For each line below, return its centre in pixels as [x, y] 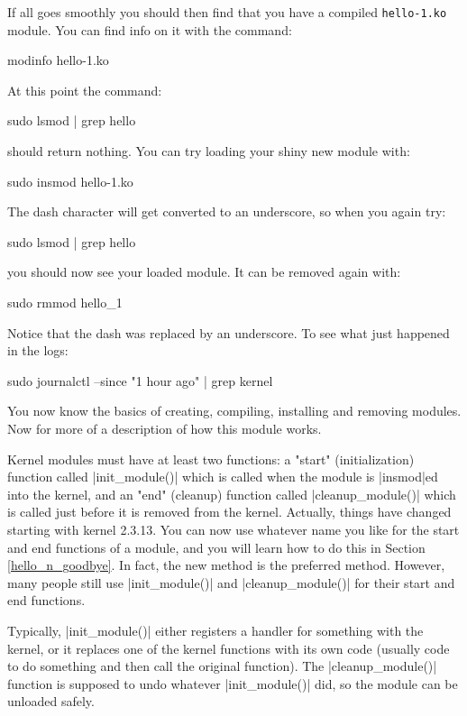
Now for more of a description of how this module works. [165, 428]
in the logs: [38, 350]
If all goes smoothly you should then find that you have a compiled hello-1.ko [227, 12]
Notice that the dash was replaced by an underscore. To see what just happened [229, 332]
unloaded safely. [51, 701]
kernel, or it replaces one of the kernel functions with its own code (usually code [229, 648]
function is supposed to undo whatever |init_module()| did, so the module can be [233, 683]
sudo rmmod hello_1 [65, 302]
